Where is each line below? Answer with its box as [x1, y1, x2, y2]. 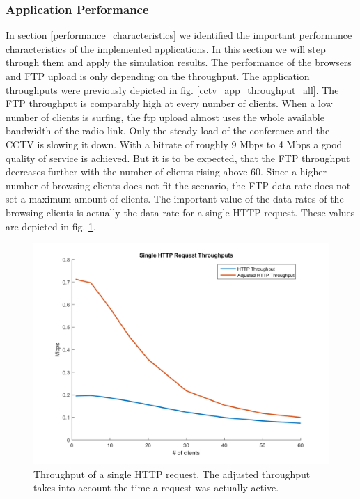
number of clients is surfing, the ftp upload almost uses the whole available [6, 109, 324, 124]
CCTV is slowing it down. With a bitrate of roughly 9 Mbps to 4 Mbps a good [6, 136, 343, 151]
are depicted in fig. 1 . [6, 219, 96, 233]
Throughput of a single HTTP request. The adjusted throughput [33, 466, 311, 481]
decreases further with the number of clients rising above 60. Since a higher [6, 164, 327, 179]
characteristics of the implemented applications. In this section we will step [6, 41, 326, 56]
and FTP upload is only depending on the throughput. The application [6, 69, 310, 83]
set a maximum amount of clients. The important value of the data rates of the [6, 191, 344, 206]
